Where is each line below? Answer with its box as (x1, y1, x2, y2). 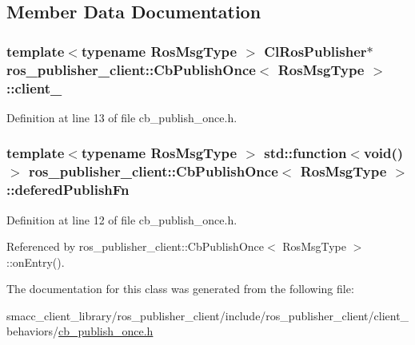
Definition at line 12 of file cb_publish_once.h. (6, 211, 237, 228)
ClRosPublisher (264, 41, 367, 61)
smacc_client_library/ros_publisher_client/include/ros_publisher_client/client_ (6, 307, 409, 323)
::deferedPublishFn (6, 180, 130, 200)
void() (363, 143, 404, 163)
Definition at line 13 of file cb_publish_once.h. (6, 109, 237, 125)
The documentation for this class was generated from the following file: (6, 280, 354, 297)
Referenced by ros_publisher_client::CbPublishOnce (6, 238, 264, 255)
